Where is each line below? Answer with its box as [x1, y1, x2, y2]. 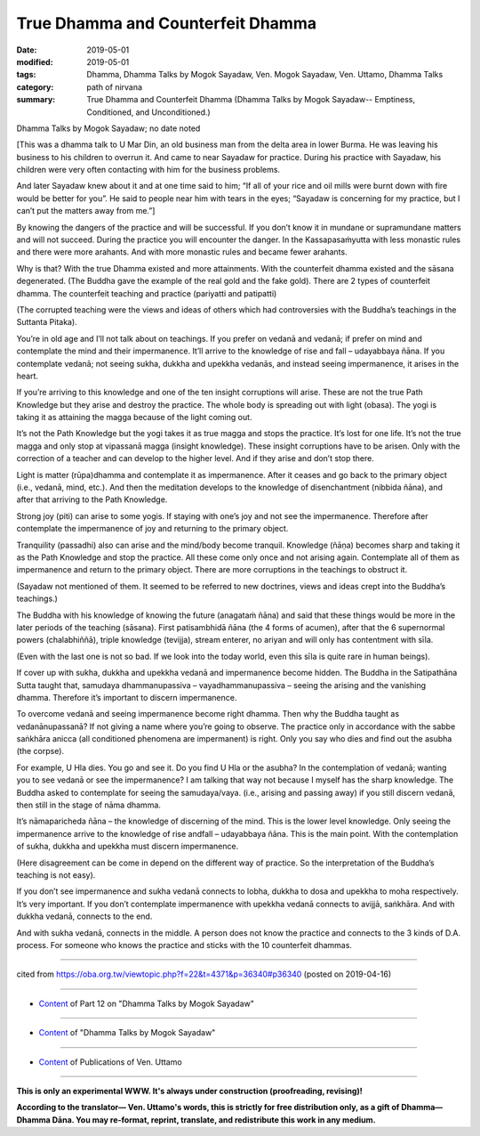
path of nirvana [86, 81, 142, 93]
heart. [16, 370, 39, 381]
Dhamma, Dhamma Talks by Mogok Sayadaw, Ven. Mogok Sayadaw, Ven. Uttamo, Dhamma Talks [86, 69, 444, 80]
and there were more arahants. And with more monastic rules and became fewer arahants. [16, 247, 348, 257]
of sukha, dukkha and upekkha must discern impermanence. [16, 841, 239, 852]
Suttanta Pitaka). [16, 317, 77, 328]
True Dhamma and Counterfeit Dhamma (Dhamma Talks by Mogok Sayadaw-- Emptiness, [86, 94, 415, 105]
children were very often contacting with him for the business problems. [16, 165, 280, 175]
